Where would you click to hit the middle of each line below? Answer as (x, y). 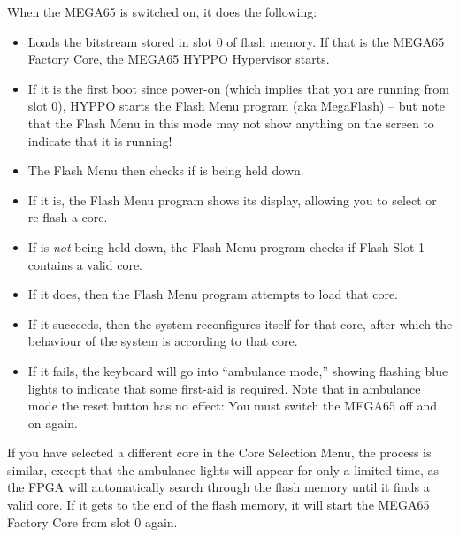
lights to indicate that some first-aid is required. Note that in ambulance (224, 388)
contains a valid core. (85, 264)
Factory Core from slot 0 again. (92, 522)
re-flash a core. (68, 217)
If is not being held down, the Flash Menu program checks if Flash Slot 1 (226, 246)
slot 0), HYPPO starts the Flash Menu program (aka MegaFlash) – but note (236, 106)
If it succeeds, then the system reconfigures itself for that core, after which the (240, 323)
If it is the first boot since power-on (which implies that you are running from (238, 88)
